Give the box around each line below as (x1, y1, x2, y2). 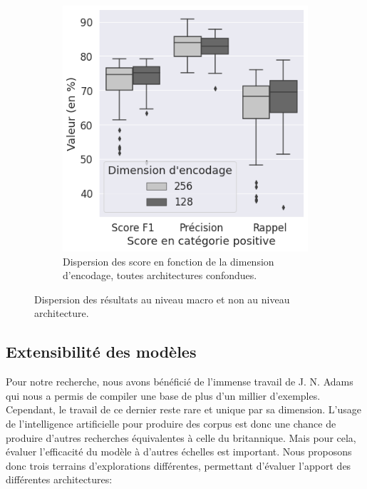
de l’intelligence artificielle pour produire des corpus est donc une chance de (6, 415, 336, 430)
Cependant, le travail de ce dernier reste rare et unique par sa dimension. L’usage (6, 402, 361, 417)
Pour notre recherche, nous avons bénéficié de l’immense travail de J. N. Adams (6, 374, 353, 389)
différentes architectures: (6, 472, 113, 487)
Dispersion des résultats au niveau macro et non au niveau (34, 291, 290, 306)
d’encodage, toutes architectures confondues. (63, 268, 257, 283)
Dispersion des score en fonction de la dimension (63, 253, 274, 268)
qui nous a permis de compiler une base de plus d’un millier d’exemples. (6, 388, 321, 403)
